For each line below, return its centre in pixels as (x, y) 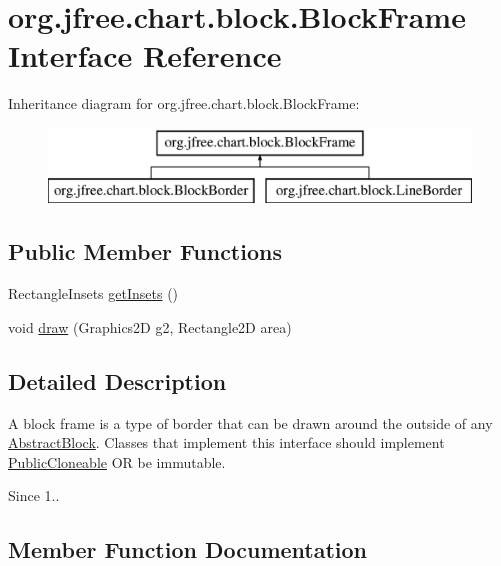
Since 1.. (34, 495)
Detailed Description (117, 380)
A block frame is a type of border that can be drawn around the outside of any (250, 422)
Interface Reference (145, 55)
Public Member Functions (145, 251)
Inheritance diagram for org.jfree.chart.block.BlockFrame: (184, 103)
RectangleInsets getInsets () (93, 293)
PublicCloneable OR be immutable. (117, 461)
